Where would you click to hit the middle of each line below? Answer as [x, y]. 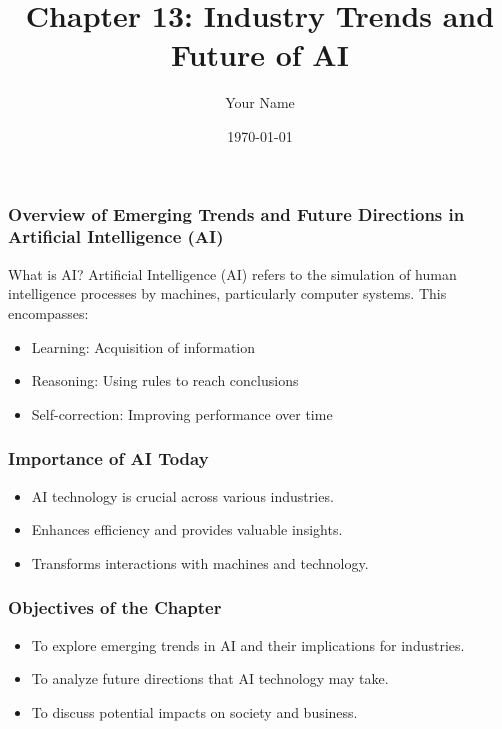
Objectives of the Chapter [115, 607]
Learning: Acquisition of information [143, 346]
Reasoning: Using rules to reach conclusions [165, 380]
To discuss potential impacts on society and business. [194, 711]
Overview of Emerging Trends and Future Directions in [236, 213]
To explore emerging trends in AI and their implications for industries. [248, 644]
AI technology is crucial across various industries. [182, 495]
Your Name [260, 102]
